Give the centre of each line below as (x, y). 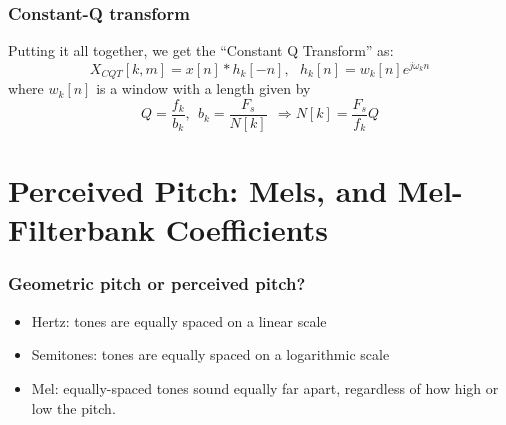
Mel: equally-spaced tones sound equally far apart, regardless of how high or (265, 387)
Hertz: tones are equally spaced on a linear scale (179, 320)
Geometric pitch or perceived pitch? (157, 283)
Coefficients (246, 229)
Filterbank (82, 229)
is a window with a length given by (203, 88)
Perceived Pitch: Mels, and (198, 190)
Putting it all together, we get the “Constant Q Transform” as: (201, 50)
